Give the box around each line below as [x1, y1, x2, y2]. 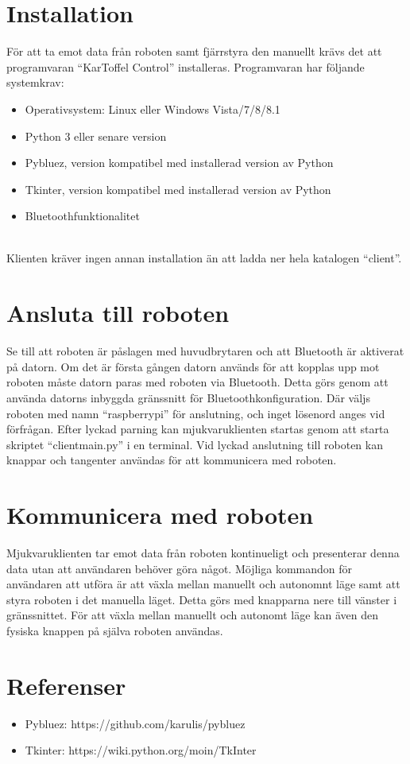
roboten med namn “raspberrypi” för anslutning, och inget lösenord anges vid [6, 405, 385, 421]
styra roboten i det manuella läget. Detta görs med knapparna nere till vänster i [6, 591, 397, 607]
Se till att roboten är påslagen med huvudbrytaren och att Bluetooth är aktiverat [6, 343, 404, 359]
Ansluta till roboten [6, 297, 230, 329]
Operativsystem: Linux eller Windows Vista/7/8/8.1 [25, 100, 280, 117]
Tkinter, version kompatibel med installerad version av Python [25, 180, 331, 197]
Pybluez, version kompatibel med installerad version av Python [25, 154, 334, 171]
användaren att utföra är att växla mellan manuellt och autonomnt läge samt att [6, 576, 400, 592]
